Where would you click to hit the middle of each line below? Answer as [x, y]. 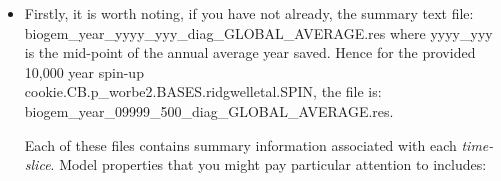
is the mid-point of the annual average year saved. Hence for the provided [250, 52]
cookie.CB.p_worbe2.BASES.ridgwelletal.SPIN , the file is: [203, 91]
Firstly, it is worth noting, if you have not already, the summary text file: [249, 13]
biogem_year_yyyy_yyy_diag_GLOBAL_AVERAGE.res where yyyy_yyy [258, 32]
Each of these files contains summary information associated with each [240, 144]
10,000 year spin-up [84, 71]
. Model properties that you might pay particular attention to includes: [268, 164]
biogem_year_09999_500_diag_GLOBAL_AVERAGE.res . [209, 110]
